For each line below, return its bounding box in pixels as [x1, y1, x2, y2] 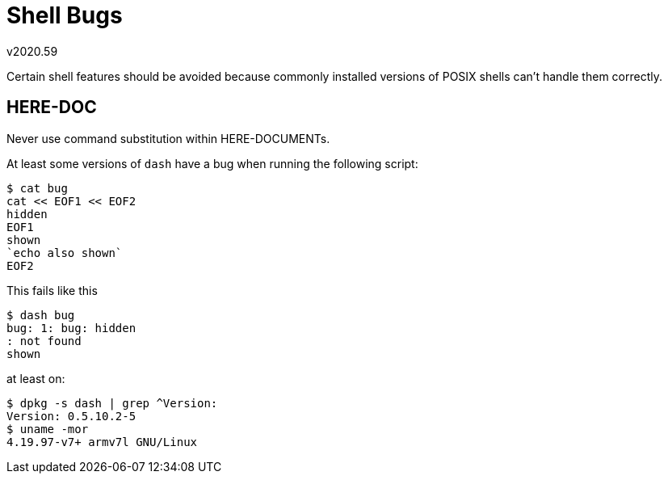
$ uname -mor [6, 422, 89, 436]
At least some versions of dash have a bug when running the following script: [6, 156, 418, 171]
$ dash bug [6, 308, 75, 322]
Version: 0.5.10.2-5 [6, 409, 137, 423]
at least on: [6, 371, 65, 385]
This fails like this [6, 283, 98, 297]
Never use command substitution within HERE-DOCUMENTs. [6, 131, 330, 145]
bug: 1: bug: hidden [6, 321, 137, 335]
